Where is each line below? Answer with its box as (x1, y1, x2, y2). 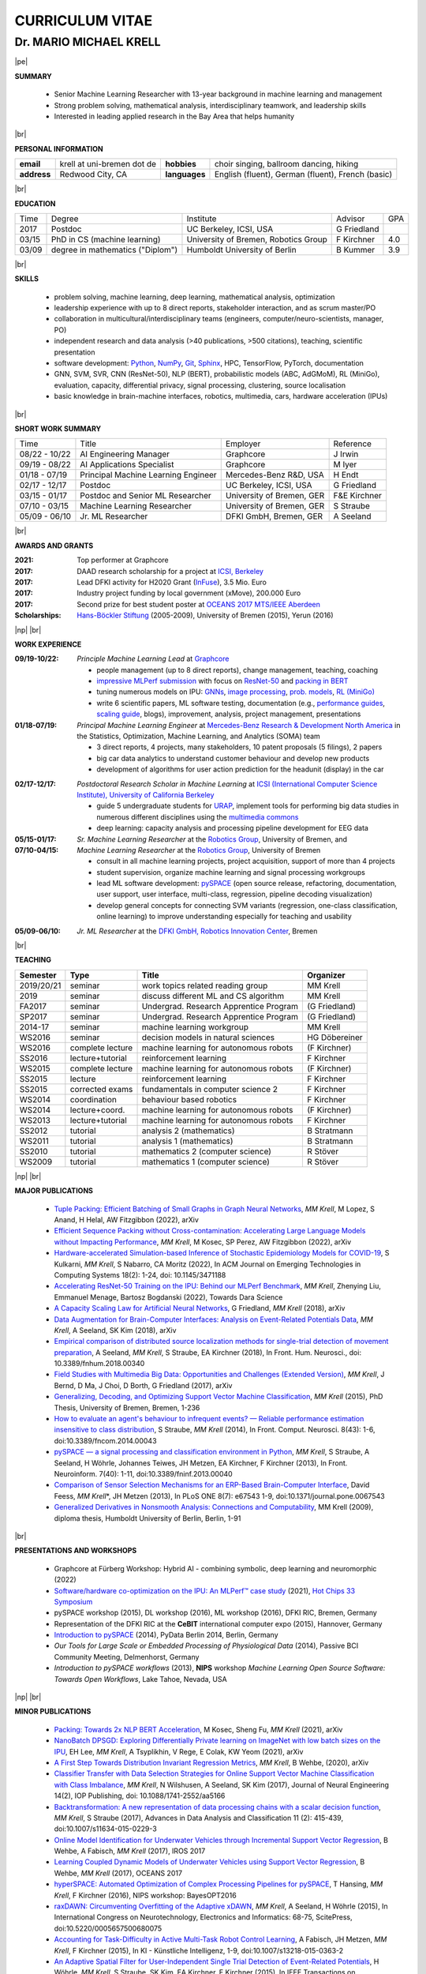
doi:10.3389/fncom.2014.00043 (54, 1435, 157, 1445)
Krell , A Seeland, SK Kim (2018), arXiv (54, 1325, 177, 1334)
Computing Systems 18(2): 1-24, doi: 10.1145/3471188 (54, 1270, 226, 1279)
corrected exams (69, 1083, 133, 1094)
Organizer (306, 970, 346, 981)
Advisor (335, 213, 365, 224)
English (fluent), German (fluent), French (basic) (214, 169, 393, 180)
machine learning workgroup (141, 1021, 248, 1032)
